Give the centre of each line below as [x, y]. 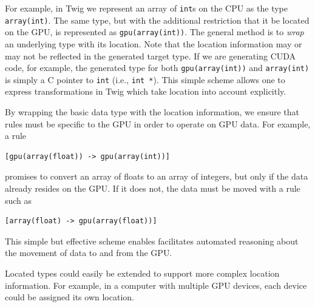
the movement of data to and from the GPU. [89, 253]
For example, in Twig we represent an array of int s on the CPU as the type [146, 8]
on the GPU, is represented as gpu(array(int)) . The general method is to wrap [154, 32]
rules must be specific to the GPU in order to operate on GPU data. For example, [158, 123]
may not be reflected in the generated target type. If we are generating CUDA [151, 56]
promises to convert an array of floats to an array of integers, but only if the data [157, 176]
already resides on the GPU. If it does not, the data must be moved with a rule [153, 188]
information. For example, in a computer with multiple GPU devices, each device [156, 285]
